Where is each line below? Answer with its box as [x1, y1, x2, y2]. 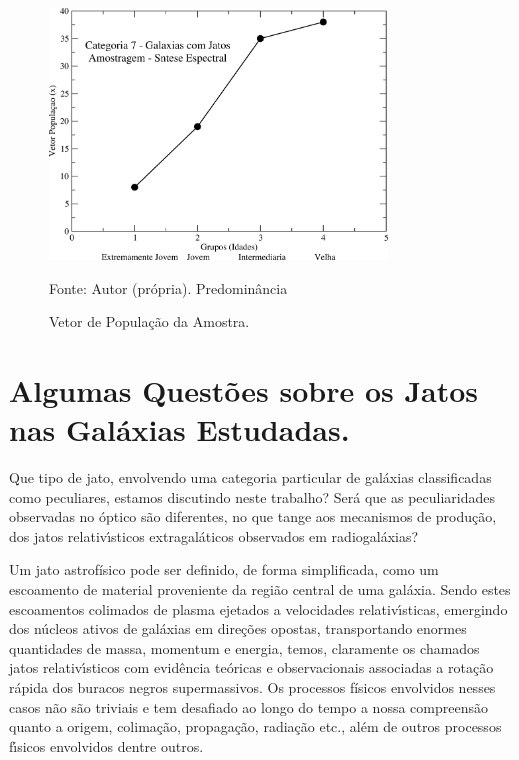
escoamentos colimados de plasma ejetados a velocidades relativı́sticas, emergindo [9, 598, 508, 619]
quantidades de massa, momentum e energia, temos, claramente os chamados [9, 637, 480, 658]
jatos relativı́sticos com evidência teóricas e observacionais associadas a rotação [9, 657, 494, 678]
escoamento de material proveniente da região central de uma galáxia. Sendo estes [9, 579, 511, 600]
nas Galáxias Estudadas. [9, 409, 350, 450]
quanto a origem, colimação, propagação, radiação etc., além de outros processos [9, 716, 502, 737]
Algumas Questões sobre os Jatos [9, 369, 479, 410]
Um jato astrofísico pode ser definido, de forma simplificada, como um [9, 559, 439, 580]
